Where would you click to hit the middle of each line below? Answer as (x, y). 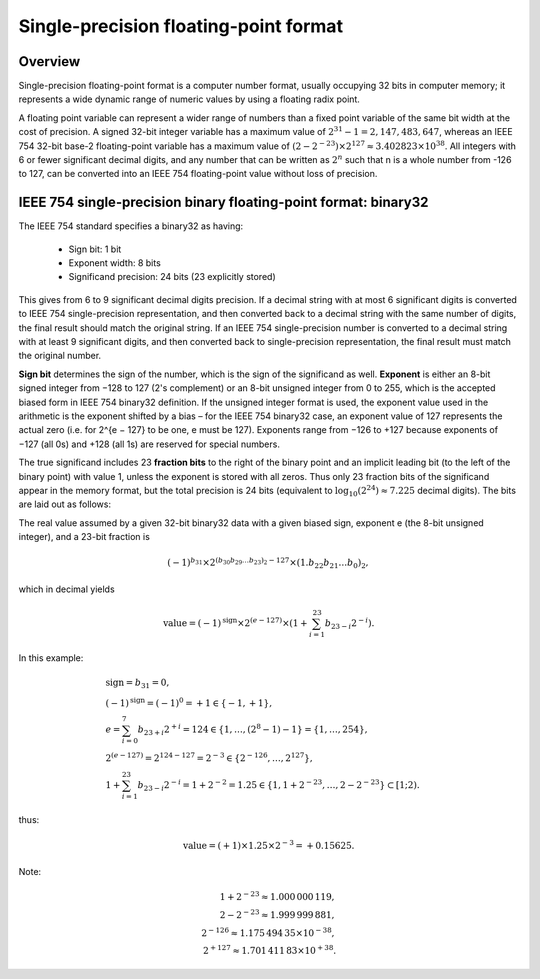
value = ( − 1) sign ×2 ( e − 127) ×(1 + (236, 622)
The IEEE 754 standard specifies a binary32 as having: (131, 226)
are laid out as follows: (65, 504)
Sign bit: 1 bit (95, 249)
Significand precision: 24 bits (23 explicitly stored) (172, 277)
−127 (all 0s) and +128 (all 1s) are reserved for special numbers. (149, 444)
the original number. (60, 356)
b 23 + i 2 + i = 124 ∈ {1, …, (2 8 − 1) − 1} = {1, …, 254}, (252, 730)
